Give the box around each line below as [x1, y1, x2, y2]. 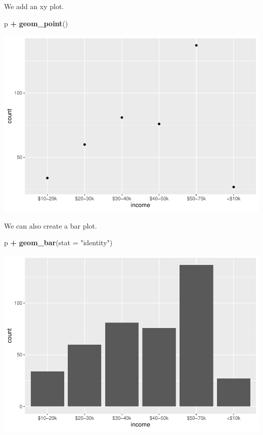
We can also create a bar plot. [4, 220, 97, 231]
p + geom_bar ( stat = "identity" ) [4, 237, 113, 248]
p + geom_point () [4, 18, 68, 28]
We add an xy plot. [4, 1, 64, 11]
